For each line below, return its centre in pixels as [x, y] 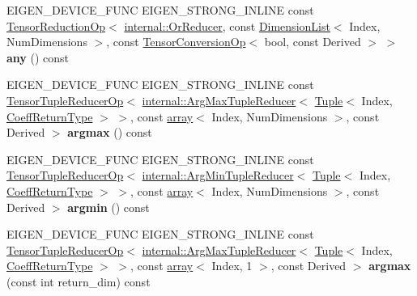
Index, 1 [232, 266]
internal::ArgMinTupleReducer [218, 175]
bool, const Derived [313, 42]
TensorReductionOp [56, 25]
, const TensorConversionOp [176, 42]
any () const [38, 57]
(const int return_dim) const [79, 281]
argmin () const [109, 207]
